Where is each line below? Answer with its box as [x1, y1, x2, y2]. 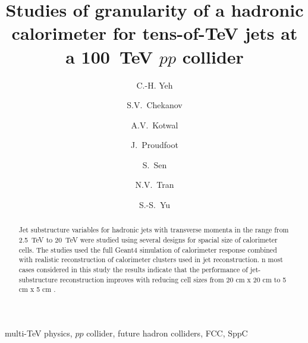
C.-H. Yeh [136, 78, 173, 91]
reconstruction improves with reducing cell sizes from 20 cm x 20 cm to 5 [59, 274, 287, 284]
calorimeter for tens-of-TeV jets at [11, 21, 298, 45]
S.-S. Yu [139, 199, 171, 211]
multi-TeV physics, [5, 327, 73, 339]
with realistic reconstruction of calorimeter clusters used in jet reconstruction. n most [18, 254, 283, 265]
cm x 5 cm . [18, 284, 56, 294]
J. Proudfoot [131, 139, 178, 151]
